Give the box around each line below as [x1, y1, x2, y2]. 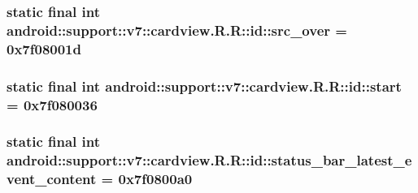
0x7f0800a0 [118, 169, 193, 189]
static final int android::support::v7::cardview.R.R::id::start [7, 75, 402, 96]
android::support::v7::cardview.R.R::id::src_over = [7, 19, 347, 40]
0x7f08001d [7, 38, 81, 58]
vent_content [7, 169, 97, 189]
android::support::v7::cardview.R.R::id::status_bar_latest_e [7, 150, 412, 170]
